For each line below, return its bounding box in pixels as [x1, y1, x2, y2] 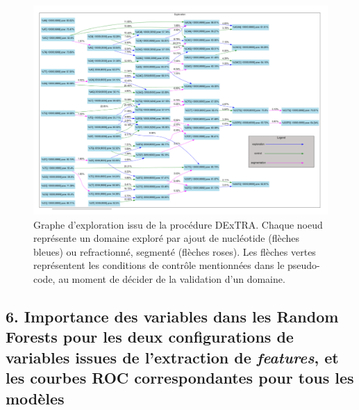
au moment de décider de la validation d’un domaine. [58, 271, 285, 286]
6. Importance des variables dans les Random [6, 305, 339, 327]
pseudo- [287, 258, 320, 272]
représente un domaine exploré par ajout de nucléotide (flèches [33, 231, 299, 245]
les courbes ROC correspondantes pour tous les [6, 367, 354, 388]
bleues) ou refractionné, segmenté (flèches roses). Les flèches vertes [33, 244, 316, 259]
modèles [6, 387, 65, 409]
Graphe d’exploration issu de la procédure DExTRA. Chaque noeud [33, 217, 323, 231]
